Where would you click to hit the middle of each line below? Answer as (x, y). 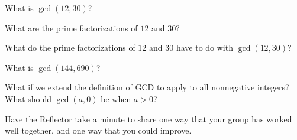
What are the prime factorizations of (71, 27)
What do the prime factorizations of (70, 48)
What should (28, 98)
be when (116, 98)
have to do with (204, 48)
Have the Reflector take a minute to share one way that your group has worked (148, 118)
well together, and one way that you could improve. (98, 130)
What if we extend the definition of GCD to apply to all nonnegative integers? (147, 87)
